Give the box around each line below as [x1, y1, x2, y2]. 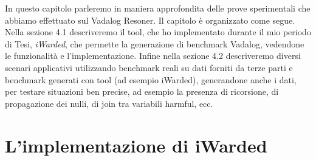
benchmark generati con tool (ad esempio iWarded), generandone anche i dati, [5, 73, 297, 86]
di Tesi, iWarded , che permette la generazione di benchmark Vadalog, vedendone [5, 37, 304, 50]
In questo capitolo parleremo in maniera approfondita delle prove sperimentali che [5, 2, 311, 14]
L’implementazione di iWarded [5, 132, 267, 157]
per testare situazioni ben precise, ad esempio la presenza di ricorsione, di [5, 85, 279, 98]
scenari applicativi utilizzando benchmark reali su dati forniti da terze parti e [5, 61, 293, 74]
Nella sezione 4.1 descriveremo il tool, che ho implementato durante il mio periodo [5, 26, 311, 38]
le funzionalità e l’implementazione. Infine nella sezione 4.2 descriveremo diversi [5, 49, 301, 62]
